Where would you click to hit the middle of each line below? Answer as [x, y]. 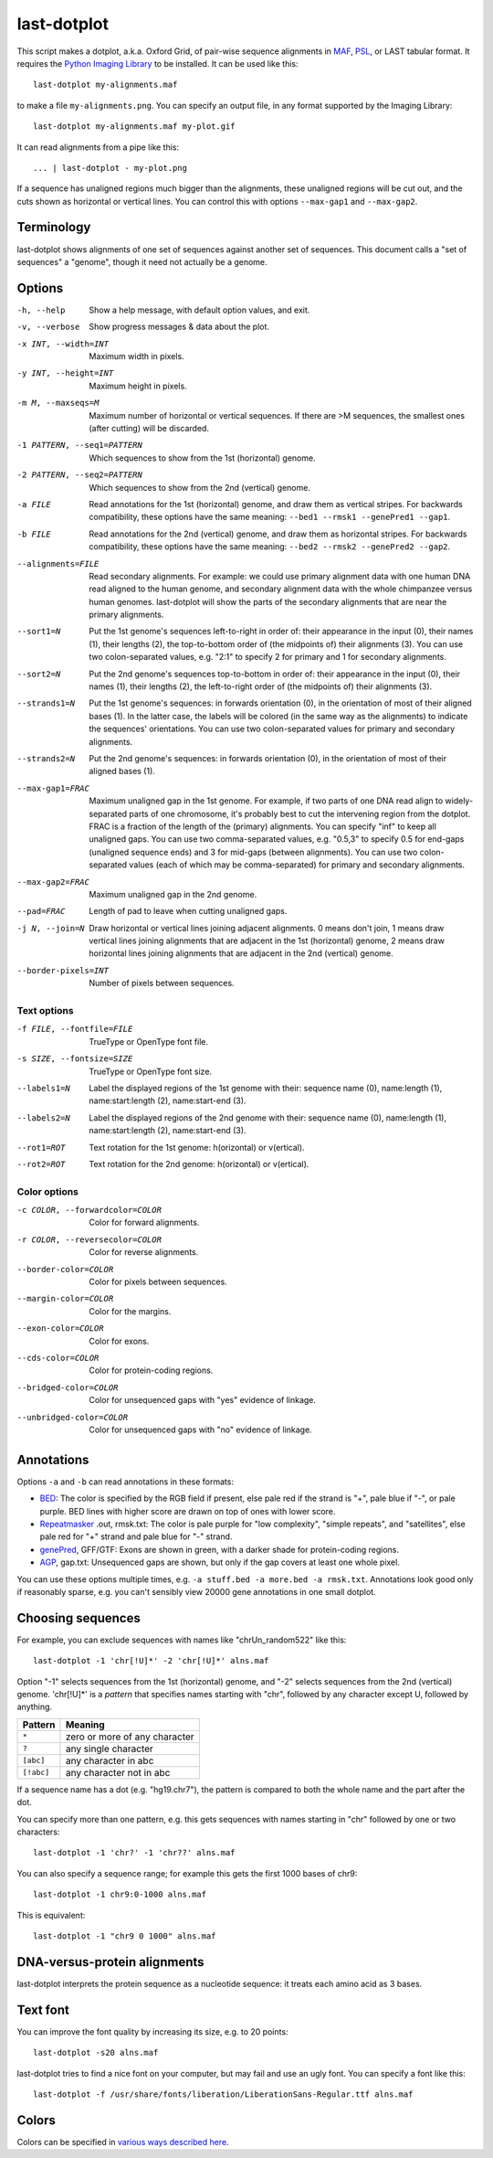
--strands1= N [46, 703]
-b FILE [34, 534]
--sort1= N [39, 632]
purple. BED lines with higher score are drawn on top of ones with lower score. [188, 1511]
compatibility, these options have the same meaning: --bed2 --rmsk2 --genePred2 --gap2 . [270, 547]
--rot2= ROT [41, 1164]
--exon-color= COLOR [60, 1329]
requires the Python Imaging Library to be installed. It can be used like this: [157, 63]
